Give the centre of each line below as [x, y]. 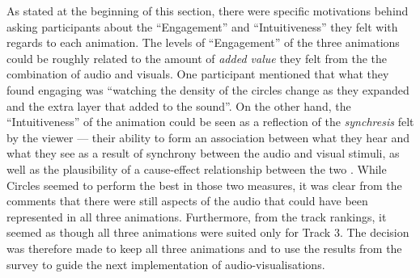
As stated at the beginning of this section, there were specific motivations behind [208, 11]
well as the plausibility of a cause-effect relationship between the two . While [197, 168]
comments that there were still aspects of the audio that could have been [187, 201]
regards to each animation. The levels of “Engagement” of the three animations [203, 42]
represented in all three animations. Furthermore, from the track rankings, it [197, 216]
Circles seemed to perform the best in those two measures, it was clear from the [204, 185]
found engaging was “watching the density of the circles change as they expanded [208, 89]
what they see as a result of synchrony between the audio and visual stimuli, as [203, 153]
